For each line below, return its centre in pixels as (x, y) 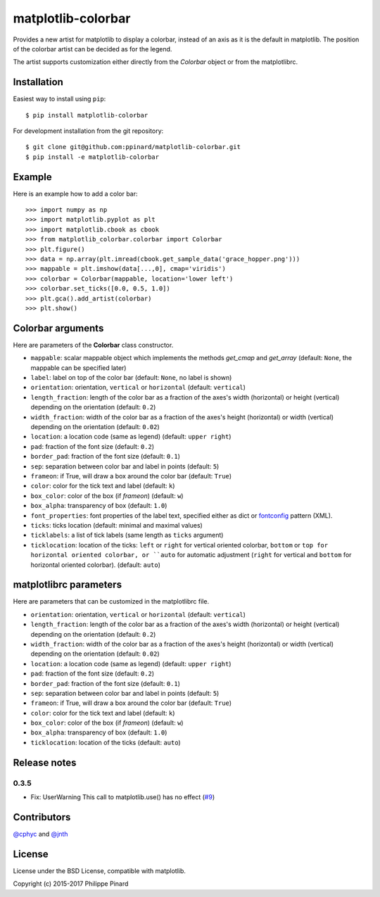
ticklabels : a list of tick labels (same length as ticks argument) (127, 535)
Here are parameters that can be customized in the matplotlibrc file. (111, 602)
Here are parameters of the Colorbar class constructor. (93, 345)
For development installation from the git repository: (88, 131)
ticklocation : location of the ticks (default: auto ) (106, 742)
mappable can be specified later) (78, 368)
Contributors (42, 817)
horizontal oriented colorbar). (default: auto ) (96, 565)
